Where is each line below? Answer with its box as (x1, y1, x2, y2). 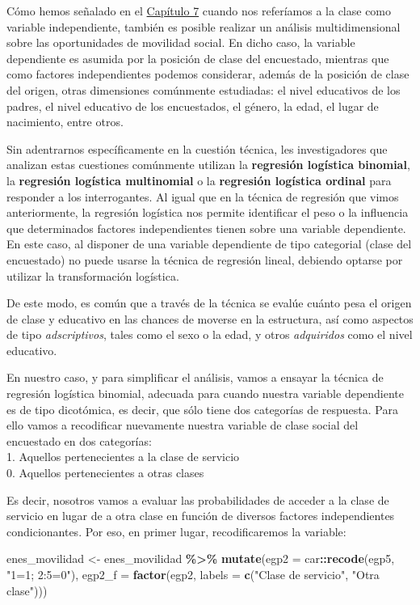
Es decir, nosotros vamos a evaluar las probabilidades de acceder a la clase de (6, 491, 389, 508)
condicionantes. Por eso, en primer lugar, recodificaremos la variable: (6, 522, 346, 539)
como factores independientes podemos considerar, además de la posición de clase (6, 66, 409, 82)
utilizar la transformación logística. (6, 267, 179, 284)
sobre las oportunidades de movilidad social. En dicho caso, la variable (6, 34, 355, 51)
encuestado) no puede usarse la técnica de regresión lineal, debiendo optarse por (6, 251, 403, 268)
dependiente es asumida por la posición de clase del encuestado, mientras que (6, 49, 389, 66)
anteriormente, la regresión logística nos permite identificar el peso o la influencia (6, 204, 409, 221)
